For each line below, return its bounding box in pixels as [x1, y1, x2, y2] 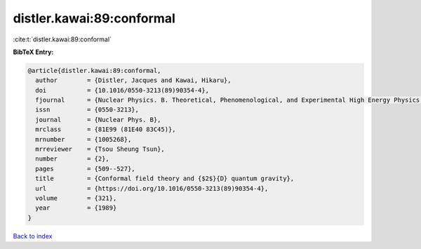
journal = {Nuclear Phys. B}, [35, 116, 161, 123]
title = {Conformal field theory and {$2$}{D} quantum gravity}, [35, 175, 295, 182]
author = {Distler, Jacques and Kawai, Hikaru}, [35, 76, 232, 84]
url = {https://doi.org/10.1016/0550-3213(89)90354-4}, [35, 184, 269, 192]
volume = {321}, [35, 194, 117, 202]
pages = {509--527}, [35, 165, 136, 173]
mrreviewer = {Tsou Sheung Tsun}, [35, 145, 165, 154]
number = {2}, [35, 155, 110, 163]
